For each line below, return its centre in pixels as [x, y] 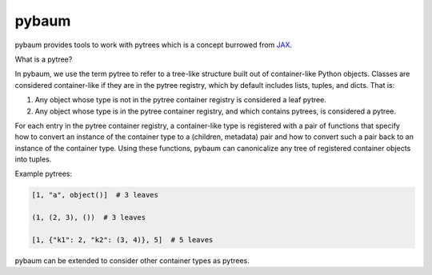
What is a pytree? [44, 59]
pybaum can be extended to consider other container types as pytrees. [132, 261]
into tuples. [33, 159]
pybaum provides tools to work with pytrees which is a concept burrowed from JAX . [154, 45]
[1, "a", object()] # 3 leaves [95, 195]
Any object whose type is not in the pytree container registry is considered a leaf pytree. [181, 100]
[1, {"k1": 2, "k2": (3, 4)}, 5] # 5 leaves [122, 240]
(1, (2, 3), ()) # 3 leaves [89, 217]
